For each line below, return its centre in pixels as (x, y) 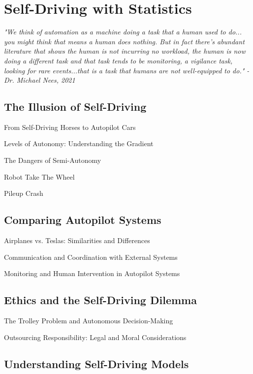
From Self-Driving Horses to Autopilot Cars (70, 127)
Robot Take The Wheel (39, 176)
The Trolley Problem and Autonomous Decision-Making (89, 321)
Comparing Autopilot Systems (83, 220)
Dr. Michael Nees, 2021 (40, 80)
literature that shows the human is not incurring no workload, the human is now (125, 51)
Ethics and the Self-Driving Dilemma (100, 300)
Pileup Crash (24, 193)
